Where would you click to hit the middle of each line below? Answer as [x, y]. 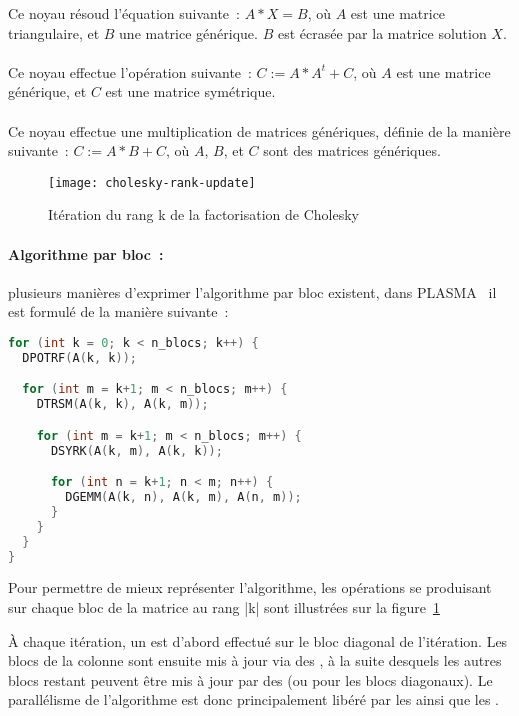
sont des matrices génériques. [352, 150]
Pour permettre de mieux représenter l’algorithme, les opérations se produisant [250, 587]
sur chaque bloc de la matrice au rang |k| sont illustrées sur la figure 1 [224, 607]
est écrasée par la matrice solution [382, 32]
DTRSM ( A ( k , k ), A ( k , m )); [122, 404]
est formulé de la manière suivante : [118, 311]
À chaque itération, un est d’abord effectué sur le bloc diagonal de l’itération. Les [258, 640]
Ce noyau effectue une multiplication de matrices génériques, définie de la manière [259, 130]
